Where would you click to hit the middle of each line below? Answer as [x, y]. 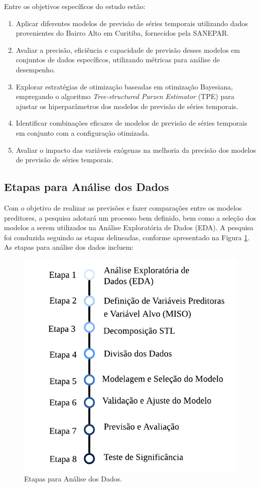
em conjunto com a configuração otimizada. [83, 132]
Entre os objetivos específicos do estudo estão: [75, 6]
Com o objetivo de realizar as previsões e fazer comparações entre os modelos [123, 207]
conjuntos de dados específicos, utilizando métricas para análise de [118, 60]
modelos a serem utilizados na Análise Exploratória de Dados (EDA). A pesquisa [129, 227]
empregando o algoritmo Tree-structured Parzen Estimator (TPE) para [125, 96]
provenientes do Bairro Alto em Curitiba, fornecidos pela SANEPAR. [122, 33]
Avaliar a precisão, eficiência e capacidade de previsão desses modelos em [128, 50]
